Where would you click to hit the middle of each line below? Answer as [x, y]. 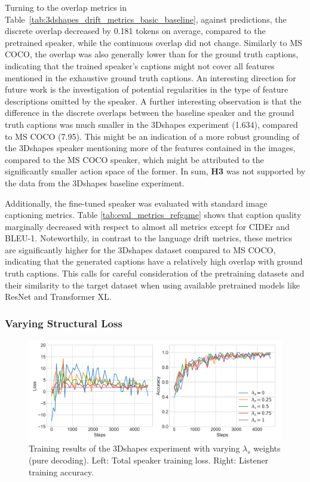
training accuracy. [61, 472]
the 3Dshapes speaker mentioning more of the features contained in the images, [150, 148]
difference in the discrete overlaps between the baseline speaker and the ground [150, 113]
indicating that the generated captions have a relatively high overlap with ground [154, 261]
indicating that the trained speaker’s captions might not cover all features [140, 65]
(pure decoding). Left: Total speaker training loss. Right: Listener [149, 460]
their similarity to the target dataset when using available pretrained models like [153, 285]
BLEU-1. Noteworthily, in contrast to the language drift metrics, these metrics [148, 238]
